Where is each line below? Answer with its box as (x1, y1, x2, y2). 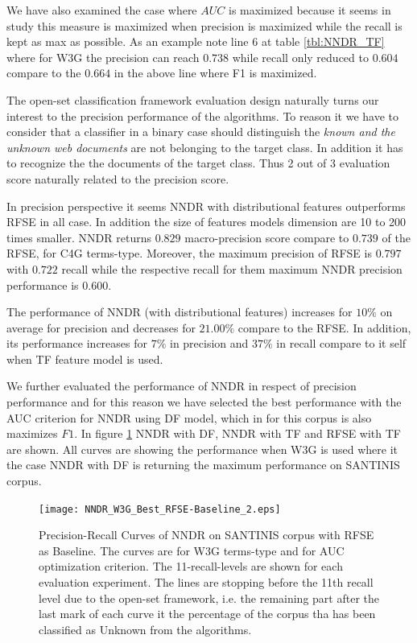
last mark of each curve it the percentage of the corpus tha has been (39, 605, 376, 622)
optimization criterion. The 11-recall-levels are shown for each (39, 558, 343, 575)
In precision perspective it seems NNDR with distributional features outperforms (6, 197, 406, 214)
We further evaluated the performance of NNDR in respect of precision (6, 377, 357, 394)
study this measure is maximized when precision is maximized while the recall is (6, 17, 403, 34)
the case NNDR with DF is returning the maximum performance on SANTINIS (6, 456, 400, 473)
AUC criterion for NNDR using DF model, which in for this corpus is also (6, 409, 372, 426)
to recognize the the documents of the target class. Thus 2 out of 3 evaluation (6, 155, 390, 171)
